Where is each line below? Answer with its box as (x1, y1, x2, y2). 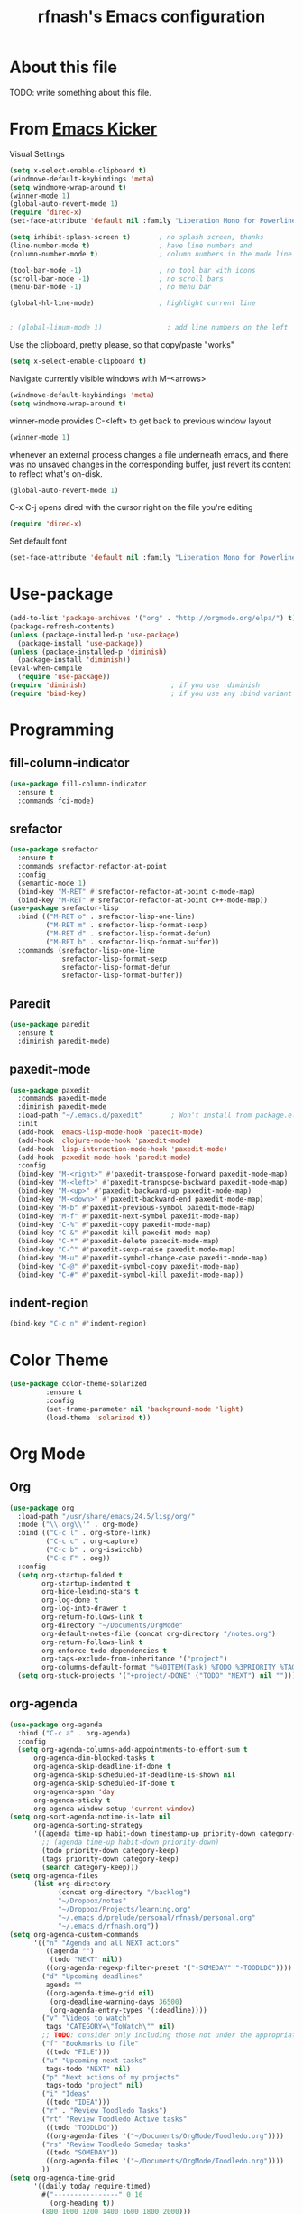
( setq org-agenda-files (9, 1871, 99, 1880)
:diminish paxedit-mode (17, 1102, 106, 1112)
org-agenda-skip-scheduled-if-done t (32, 1779, 176, 1788)
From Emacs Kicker (9, 119, 158, 139)
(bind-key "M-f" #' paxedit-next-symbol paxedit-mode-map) (17, 1212, 241, 1221)
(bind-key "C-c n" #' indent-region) (9, 1319, 147, 1328)
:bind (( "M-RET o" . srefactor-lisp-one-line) (17, 912, 196, 922)
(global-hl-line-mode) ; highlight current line (9, 299, 256, 308)
